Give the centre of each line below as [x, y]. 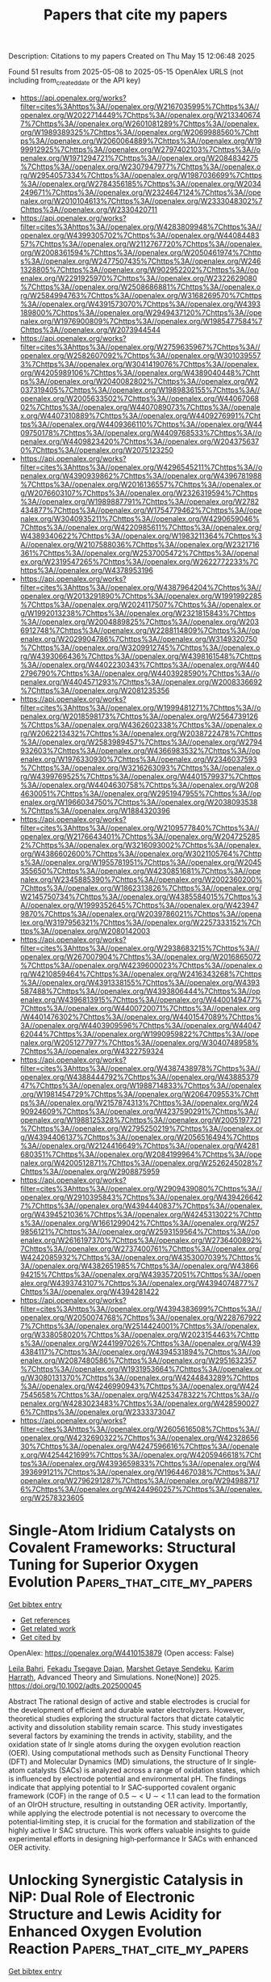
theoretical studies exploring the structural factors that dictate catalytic [126, 1718]
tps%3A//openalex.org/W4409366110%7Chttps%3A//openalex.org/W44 [141, 424]
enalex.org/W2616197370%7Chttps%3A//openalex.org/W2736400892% [141, 1240]
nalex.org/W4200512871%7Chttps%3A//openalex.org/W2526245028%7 [141, 1162]
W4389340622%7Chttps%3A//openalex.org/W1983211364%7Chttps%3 [141, 536]
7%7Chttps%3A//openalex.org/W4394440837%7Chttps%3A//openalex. [141, 1205]
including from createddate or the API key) [75, 81]
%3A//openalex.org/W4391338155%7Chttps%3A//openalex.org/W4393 [140, 982]
